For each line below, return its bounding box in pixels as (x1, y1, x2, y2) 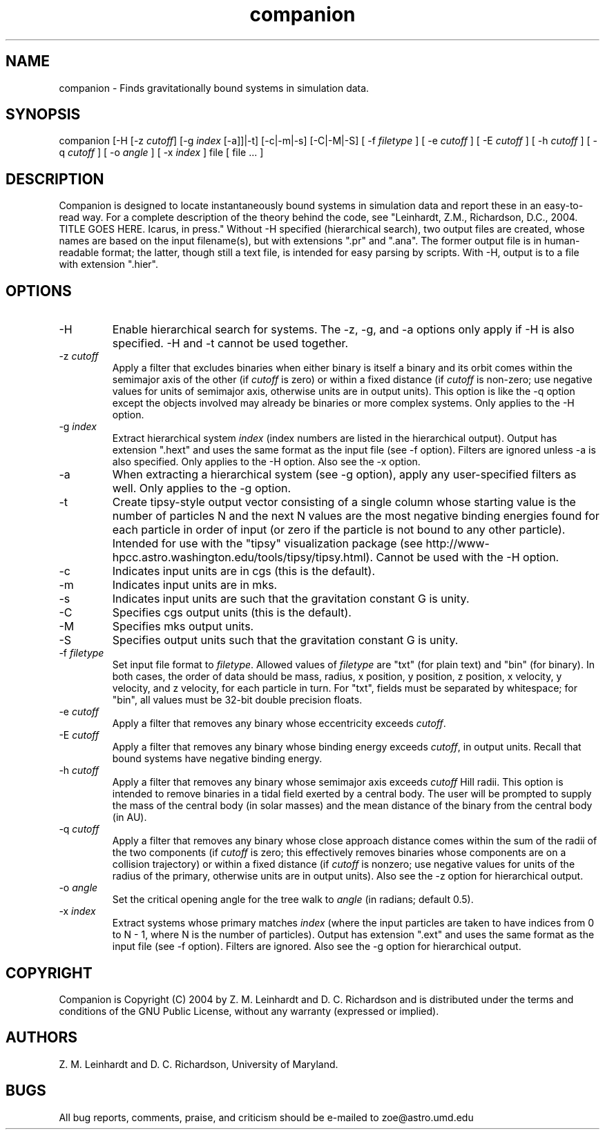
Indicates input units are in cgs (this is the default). (112, 564, 375, 579)
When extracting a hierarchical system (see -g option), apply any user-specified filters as (112, 467, 577, 482)
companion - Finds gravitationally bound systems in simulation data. (59, 81, 369, 94)
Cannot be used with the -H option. (376, 550, 559, 565)
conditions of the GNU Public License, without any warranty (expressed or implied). (59, 1005, 439, 1017)
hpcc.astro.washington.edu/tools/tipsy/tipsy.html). (112, 550, 374, 565)
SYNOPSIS (6, 106, 81, 124)
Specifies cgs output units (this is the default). (112, 605, 352, 620)
